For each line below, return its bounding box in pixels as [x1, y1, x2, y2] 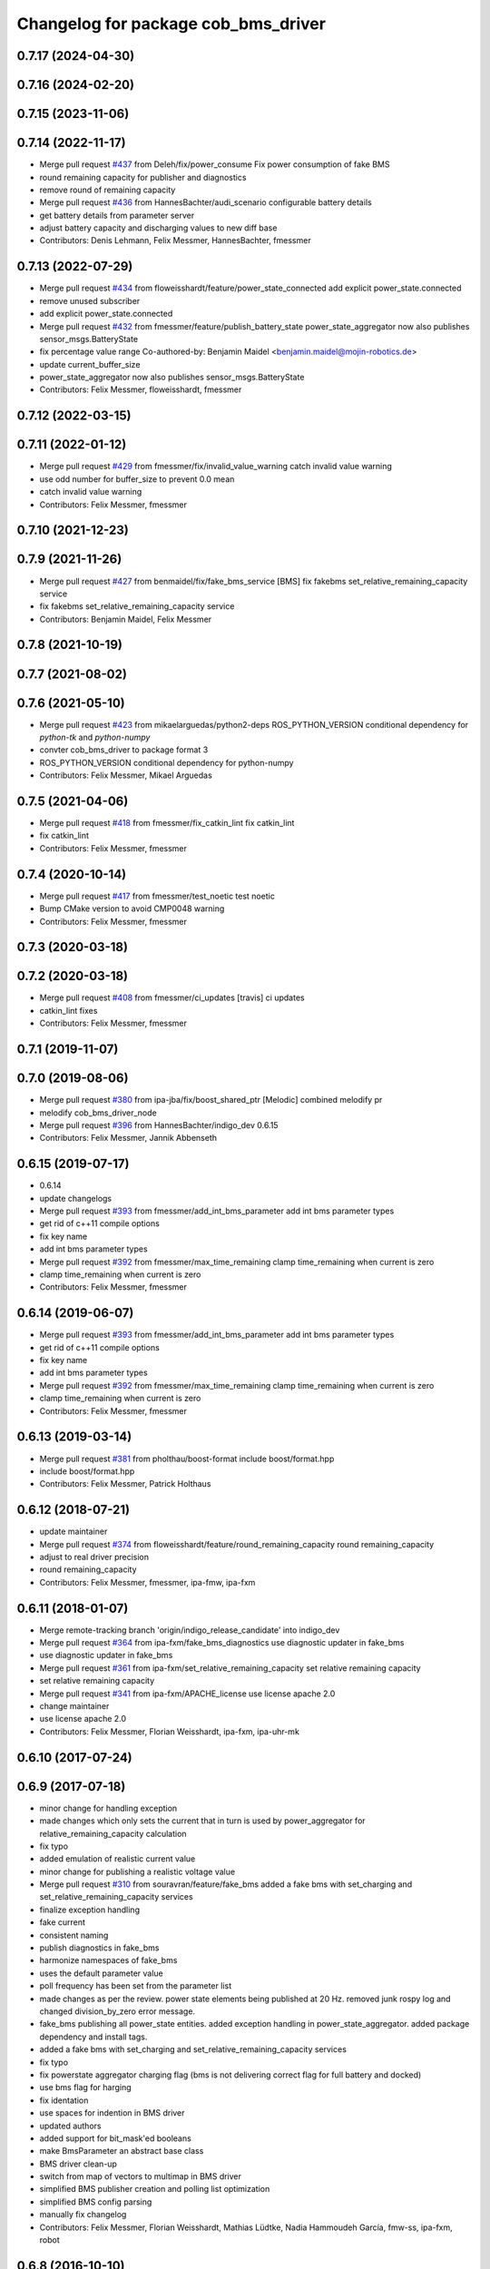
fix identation [39, 2095, 89, 2106]
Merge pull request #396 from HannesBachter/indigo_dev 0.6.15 [39, 1119, 279, 1130]
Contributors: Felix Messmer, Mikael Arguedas [39, 770, 212, 781]
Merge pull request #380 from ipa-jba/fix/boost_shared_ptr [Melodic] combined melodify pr [39, 1095, 383, 1105]
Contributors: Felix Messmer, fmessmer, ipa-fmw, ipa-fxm [39, 1577, 256, 1587]
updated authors [39, 2120, 102, 2131]
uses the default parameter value [39, 1968, 163, 1979]
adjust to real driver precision [39, 1552, 150, 1562]
